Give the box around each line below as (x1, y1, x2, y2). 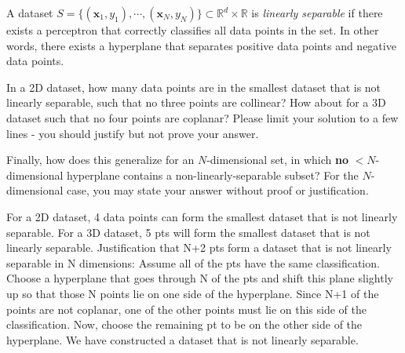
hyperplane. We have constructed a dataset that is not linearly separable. (6, 331, 359, 348)
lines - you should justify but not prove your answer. (6, 125, 259, 141)
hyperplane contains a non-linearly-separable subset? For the (67, 166, 359, 183)
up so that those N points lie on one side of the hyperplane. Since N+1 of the (6, 285, 379, 301)
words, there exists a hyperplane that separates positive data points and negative (6, 37, 396, 53)
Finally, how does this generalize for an (6, 151, 195, 168)
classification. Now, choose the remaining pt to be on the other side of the (6, 316, 363, 333)
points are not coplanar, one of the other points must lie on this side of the (6, 300, 367, 317)
